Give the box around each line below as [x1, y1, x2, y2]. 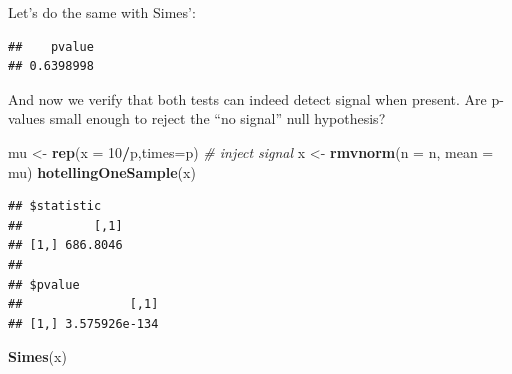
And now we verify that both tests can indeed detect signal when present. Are [8, 88, 487, 109]
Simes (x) [8, 346, 67, 367]
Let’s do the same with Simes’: [8, 2, 196, 22]
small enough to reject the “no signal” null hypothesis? [49, 108, 386, 129]
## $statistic [8, 199, 102, 214]
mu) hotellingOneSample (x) [8, 161, 196, 182]
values [8, 108, 46, 129]
